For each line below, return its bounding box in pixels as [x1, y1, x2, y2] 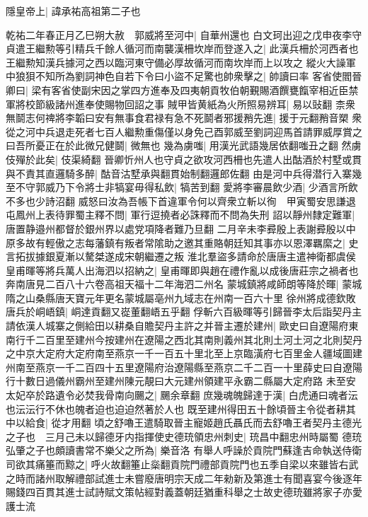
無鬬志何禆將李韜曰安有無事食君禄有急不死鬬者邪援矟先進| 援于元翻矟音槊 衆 [6, 110, 362, 125]
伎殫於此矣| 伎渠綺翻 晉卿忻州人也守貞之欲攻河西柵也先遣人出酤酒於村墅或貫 [6, 151, 362, 166]
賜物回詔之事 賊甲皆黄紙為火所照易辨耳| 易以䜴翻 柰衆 [104, 96, 355, 111]
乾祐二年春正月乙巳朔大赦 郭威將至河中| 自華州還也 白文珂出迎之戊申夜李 [6, 27, 352, 42]
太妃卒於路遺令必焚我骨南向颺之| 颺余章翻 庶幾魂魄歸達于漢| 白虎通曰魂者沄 [6, 388, 358, 402]
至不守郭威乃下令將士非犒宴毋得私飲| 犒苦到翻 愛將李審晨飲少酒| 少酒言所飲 [6, 180, 358, 194]
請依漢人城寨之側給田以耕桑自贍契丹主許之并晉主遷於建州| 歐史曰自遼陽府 [6, 318, 349, 333]
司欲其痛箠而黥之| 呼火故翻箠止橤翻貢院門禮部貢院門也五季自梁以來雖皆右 [6, 457, 349, 471]
